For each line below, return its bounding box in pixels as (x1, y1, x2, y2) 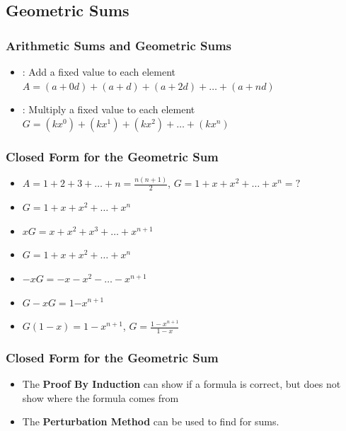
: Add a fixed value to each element (22, 64, 175, 79)
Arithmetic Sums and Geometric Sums (6, 36, 232, 54)
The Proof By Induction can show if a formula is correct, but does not (22, 377, 341, 391)
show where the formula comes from (22, 390, 179, 405)
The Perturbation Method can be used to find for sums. (22, 414, 279, 429)
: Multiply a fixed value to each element (22, 102, 195, 117)
